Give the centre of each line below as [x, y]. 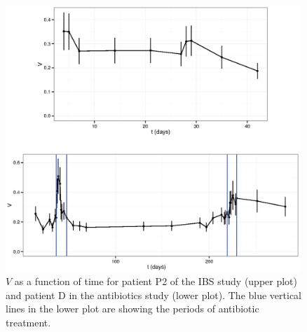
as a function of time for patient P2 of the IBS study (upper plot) [156, 281]
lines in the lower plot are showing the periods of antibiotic [132, 309]
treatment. [28, 322]
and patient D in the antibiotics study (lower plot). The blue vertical [154, 295]
